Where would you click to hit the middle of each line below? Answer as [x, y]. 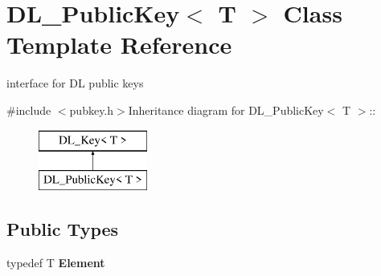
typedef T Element [56, 262]
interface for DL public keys [75, 83]
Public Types [63, 229]
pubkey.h [92, 110]
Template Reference [119, 45]
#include [29, 110]
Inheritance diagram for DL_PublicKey [226, 110]
